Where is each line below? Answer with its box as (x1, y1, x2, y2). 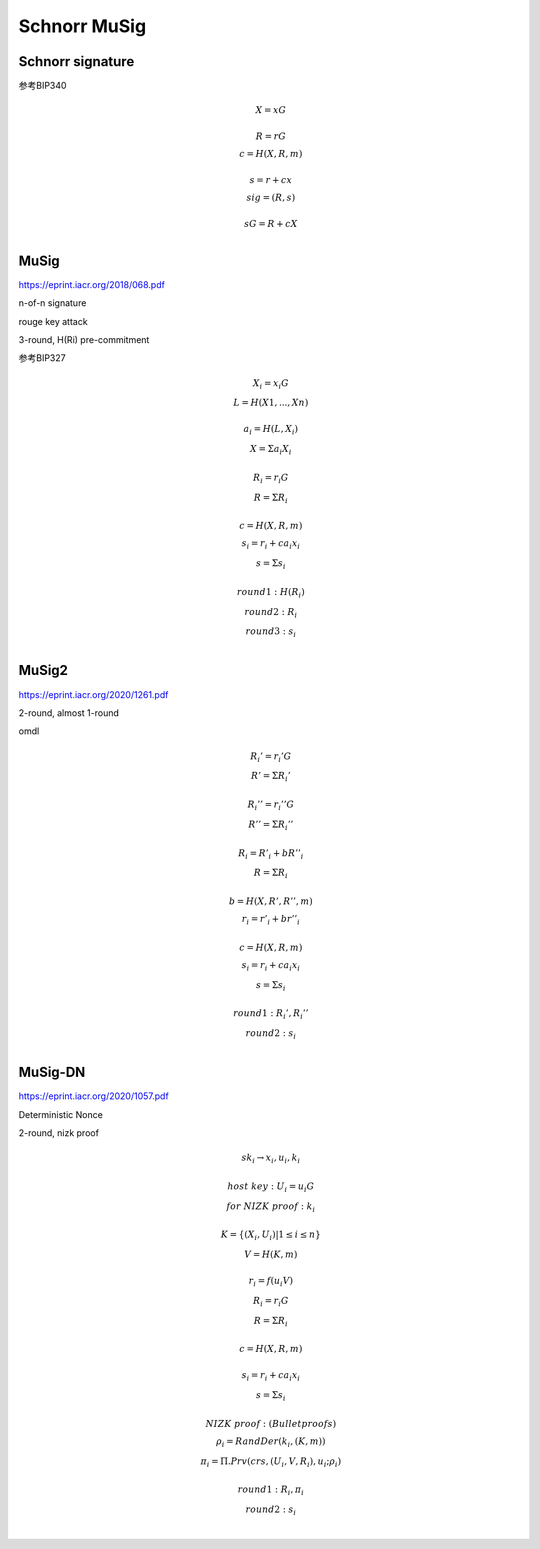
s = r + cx (249, 175, 293, 186)
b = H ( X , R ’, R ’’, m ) (228, 896, 314, 907)
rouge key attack (18, 315, 89, 327)
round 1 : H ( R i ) (236, 586, 305, 600)
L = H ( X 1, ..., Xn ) (233, 397, 309, 409)
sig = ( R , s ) (246, 192, 296, 204)
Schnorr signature (18, 53, 135, 70)
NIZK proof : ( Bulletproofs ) (205, 1418, 337, 1429)
